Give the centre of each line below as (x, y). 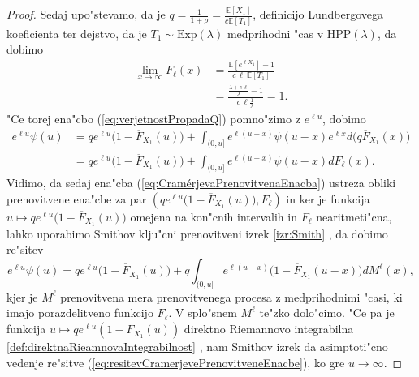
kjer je (22, 296)
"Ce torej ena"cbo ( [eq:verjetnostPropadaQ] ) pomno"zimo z (153, 118)
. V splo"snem (203, 313)
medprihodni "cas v (275, 33)
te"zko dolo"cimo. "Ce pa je (327, 313)
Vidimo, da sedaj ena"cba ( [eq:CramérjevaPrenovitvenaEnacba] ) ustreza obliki (201, 183)
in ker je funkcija (328, 199)
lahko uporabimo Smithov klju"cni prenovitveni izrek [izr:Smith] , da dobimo (197, 233)
